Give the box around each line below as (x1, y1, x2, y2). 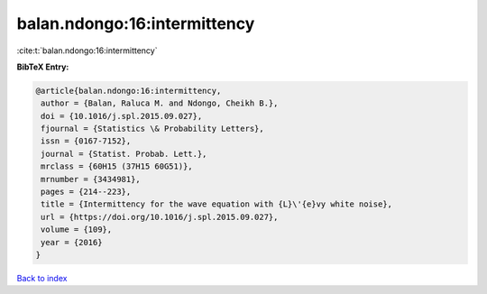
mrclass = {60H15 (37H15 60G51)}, (41, 161, 193, 171)
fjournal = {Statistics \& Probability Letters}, (41, 124, 265, 134)
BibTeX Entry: (16, 61, 69, 72)
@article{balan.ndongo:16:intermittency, (35, 86, 222, 96)
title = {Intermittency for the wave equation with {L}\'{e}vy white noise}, (41, 199, 392, 209)
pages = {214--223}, (41, 187, 132, 198)
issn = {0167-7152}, (41, 136, 132, 146)
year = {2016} (41, 237, 103, 247)
